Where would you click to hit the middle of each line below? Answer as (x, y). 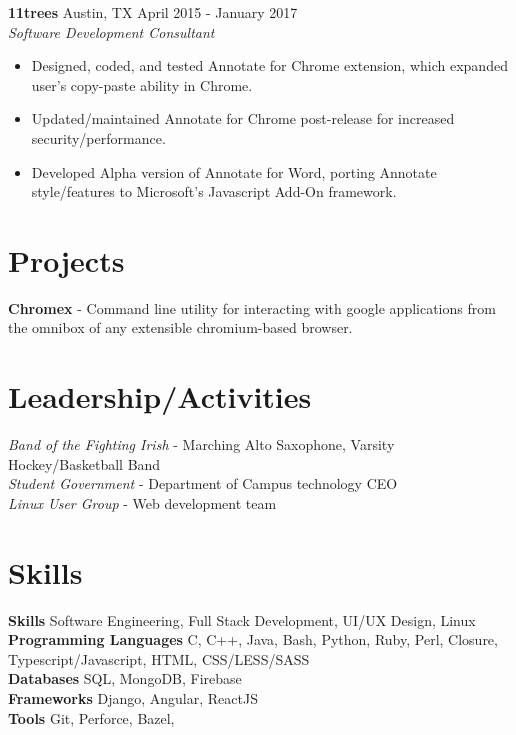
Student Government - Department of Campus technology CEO (203, 483)
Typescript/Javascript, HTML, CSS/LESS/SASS (159, 658)
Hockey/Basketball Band (84, 463)
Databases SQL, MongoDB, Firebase (125, 678)
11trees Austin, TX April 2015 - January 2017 (153, 12)
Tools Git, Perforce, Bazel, (91, 717)
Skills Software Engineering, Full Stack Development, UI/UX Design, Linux (242, 619)
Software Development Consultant (111, 31)
